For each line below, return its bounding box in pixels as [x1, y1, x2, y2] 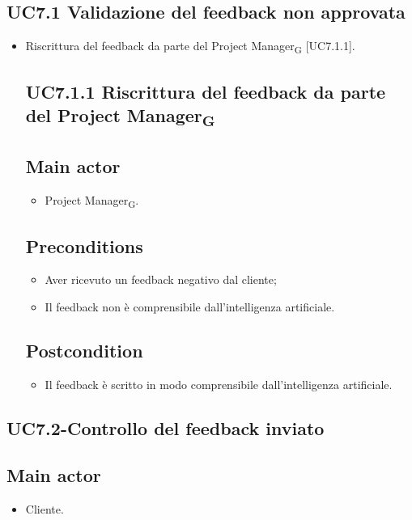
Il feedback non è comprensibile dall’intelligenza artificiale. [45, 298, 335, 315]
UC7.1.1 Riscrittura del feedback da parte [25, 78, 386, 104]
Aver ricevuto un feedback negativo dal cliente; [45, 271, 277, 288]
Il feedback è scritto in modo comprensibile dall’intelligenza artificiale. [45, 375, 393, 392]
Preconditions [25, 233, 143, 258]
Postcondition [25, 337, 143, 362]
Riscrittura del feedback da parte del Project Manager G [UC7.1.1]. [25, 37, 355, 56]
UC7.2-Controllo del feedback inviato [6, 415, 325, 440]
